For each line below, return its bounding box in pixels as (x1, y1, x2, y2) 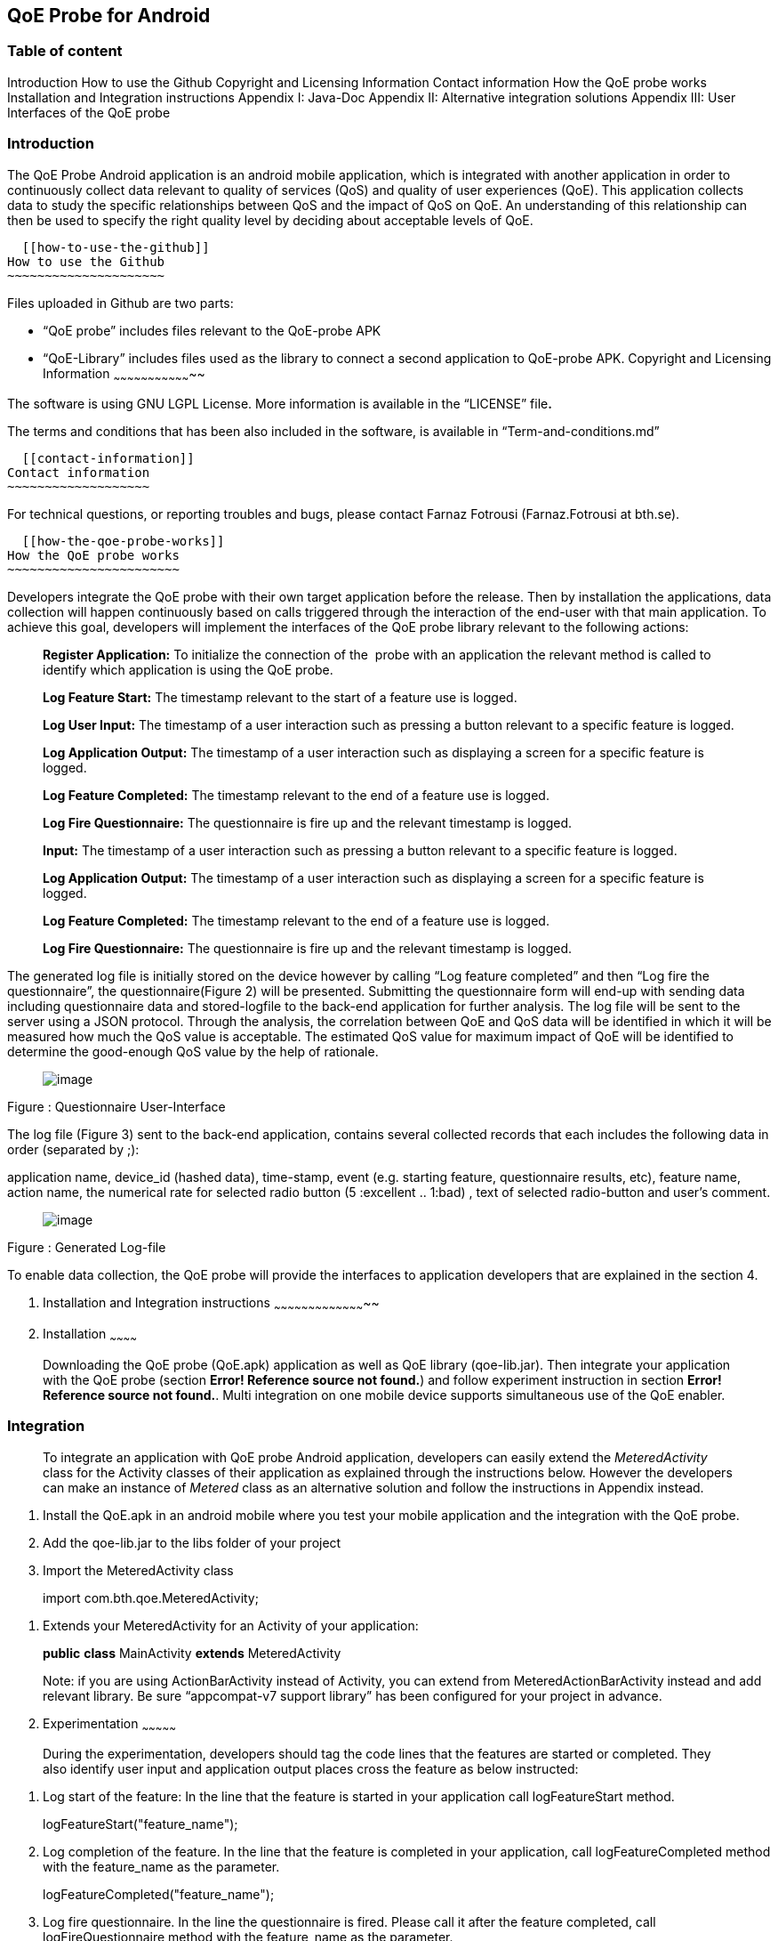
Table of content (7, 42, 123, 61)
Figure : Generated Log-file (7, 1240, 166, 1256)
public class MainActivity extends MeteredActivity (43, 1645, 341, 1661)
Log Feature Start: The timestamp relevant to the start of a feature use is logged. (43, 690, 517, 706)
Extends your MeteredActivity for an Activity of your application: (43, 1617, 419, 1633)
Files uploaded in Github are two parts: (7, 295, 234, 311)
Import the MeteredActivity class (43, 1562, 234, 1578)
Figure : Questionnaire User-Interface (7, 1099, 226, 1115)
